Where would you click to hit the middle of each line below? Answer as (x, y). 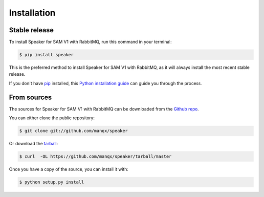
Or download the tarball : (33, 144)
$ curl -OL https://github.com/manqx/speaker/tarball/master (95, 157)
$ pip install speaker (46, 55)
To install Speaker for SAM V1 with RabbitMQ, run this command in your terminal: (90, 42)
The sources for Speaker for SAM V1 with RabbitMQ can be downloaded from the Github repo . (104, 109)
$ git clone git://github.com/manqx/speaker (74, 131)
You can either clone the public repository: (52, 118)
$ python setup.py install (52, 182)
